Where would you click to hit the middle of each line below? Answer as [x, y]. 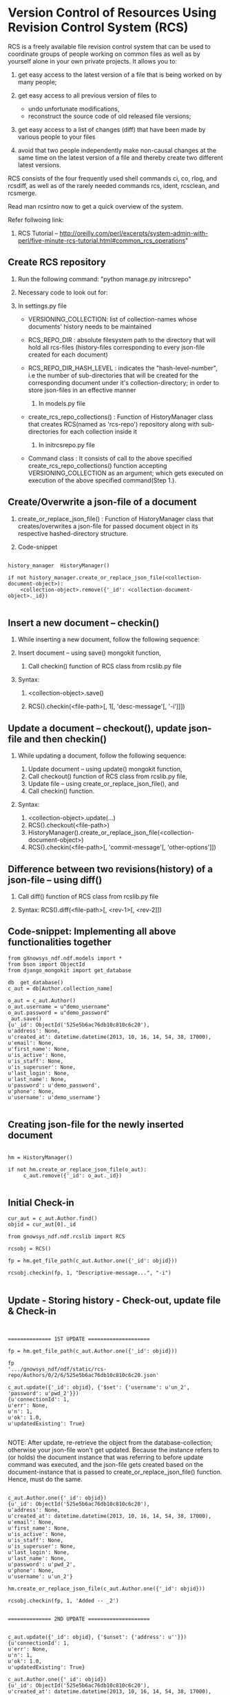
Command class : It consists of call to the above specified [110, 458]
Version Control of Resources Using [112, 13]
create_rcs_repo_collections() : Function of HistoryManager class [121, 417]
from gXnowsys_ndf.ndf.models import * [65, 958]
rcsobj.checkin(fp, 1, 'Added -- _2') [63, 1601]
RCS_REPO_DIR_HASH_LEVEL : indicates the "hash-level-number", [123, 368]
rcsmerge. [22, 193]
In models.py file [62, 403]
